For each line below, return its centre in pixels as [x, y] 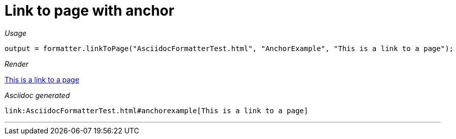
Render [17, 64]
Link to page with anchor [90, 11]
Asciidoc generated [37, 95]
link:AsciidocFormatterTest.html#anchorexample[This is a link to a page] [156, 110]
